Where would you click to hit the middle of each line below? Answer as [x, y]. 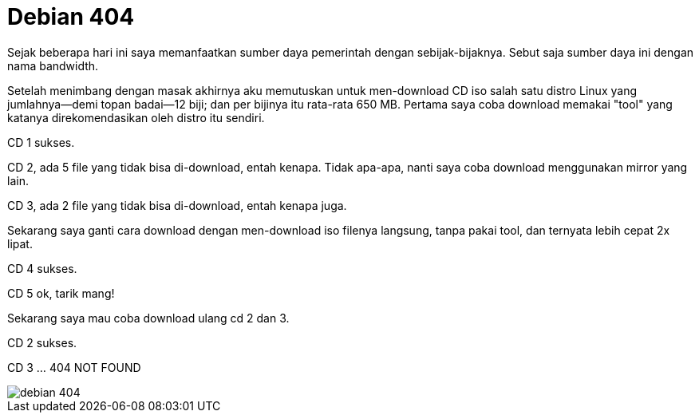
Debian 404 [71, 17]
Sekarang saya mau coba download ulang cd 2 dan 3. [148, 318]
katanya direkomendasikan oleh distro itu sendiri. [136, 117]
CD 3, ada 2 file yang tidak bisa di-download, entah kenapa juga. [177, 205]
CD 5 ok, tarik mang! [61, 293]
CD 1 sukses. [41, 142]
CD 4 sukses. [42, 268]
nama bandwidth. [53, 65]
